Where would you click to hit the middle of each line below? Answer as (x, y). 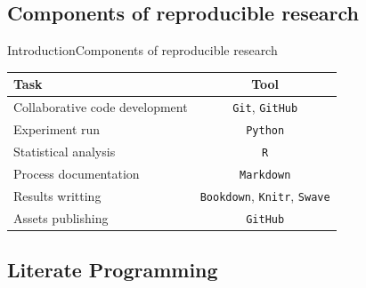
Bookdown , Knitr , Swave (265, 195)
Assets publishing (61, 217)
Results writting (57, 195)
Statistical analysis (65, 151)
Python (265, 131)
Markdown (265, 175)
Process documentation (77, 173)
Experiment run (57, 129)
